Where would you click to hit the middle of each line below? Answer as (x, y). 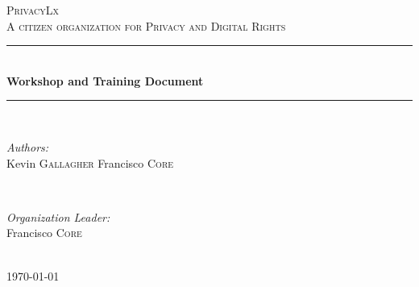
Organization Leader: (58, 216)
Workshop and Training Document (105, 80)
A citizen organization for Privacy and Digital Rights (146, 25)
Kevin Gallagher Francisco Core (90, 162)
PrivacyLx (33, 10)
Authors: (28, 146)
